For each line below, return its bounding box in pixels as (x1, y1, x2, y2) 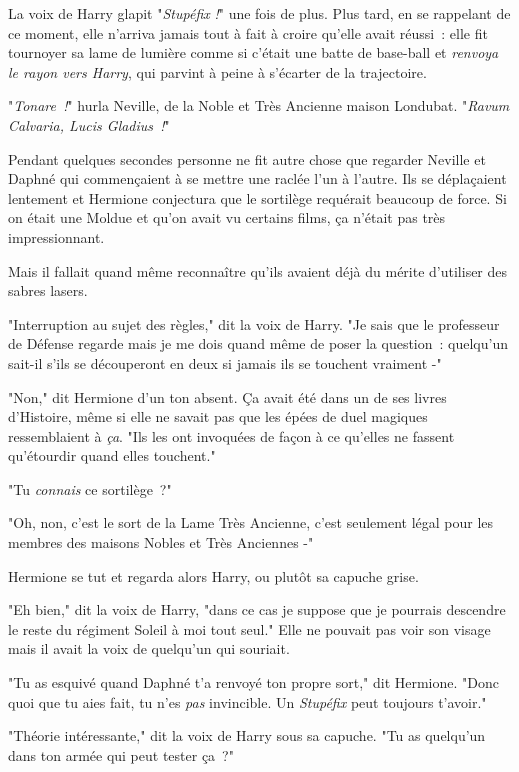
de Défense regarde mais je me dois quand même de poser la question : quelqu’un (8, 333, 508, 354)
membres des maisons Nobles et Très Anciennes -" (8, 532, 314, 553)
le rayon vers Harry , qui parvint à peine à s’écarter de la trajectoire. (8, 61, 427, 82)
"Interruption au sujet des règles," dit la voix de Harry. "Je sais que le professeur (8, 313, 500, 334)
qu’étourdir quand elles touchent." (8, 445, 216, 466)
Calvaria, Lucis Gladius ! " (8, 114, 170, 135)
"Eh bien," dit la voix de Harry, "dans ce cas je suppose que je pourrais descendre (8, 599, 506, 620)
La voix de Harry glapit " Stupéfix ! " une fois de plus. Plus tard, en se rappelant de (8, 3, 511, 23)
